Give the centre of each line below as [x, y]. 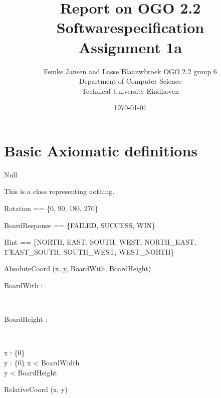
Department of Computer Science [130, 81]
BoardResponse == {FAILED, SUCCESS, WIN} [80, 225]
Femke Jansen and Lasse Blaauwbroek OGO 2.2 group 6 [130, 71]
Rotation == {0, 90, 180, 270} [51, 208]
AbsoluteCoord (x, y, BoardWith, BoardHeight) [78, 268]
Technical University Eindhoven [130, 90]
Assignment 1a [130, 47]
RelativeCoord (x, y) [36, 389]
